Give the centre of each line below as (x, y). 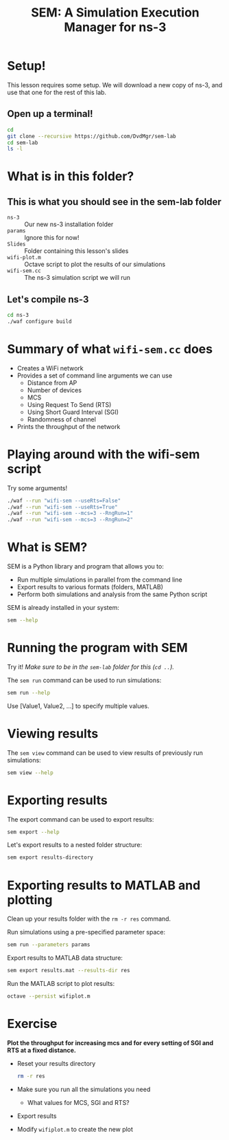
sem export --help (33, 832)
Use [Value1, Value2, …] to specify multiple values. (78, 705)
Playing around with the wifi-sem (104, 454)
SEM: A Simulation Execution (115, 13)
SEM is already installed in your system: (63, 608)
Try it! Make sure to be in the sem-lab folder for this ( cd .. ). (91, 667)
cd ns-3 (18, 315)
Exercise (32, 1024)
